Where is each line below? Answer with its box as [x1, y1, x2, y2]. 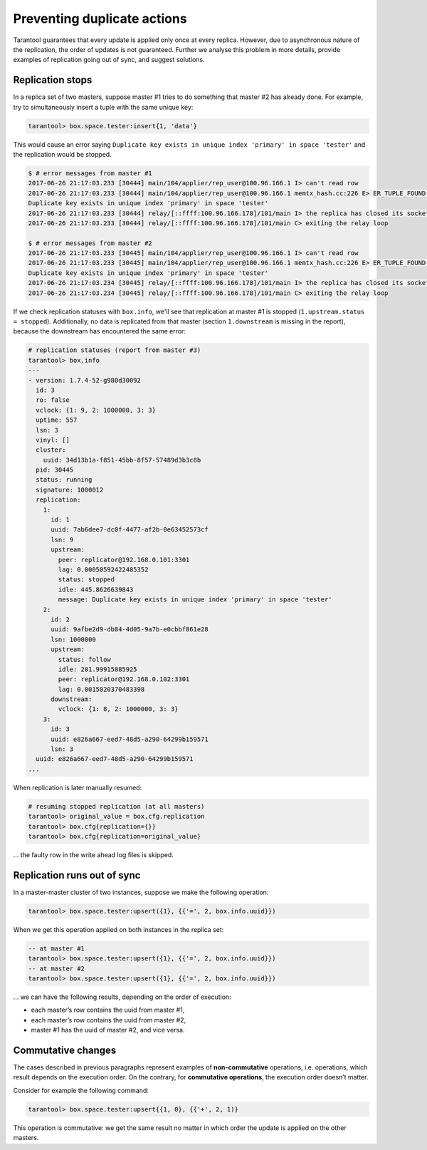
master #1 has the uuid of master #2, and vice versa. [31, 1026, 185, 1035]
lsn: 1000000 [51, 635, 96, 643]
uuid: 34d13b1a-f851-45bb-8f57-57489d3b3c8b [43, 456, 201, 464]
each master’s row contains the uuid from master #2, [31, 1015, 186, 1024]
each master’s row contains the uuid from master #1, [31, 1005, 185, 1015]
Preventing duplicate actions [13, 11, 188, 26]
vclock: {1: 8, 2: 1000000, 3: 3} [58, 705, 179, 713]
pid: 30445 [36, 466, 74, 474]
